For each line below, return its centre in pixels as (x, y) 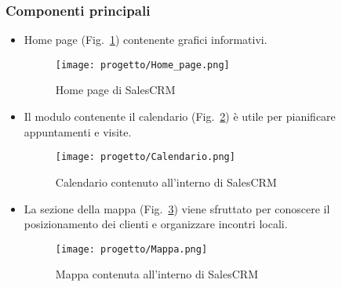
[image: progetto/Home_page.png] (142, 65)
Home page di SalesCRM (115, 90)
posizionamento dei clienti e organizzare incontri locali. (156, 224)
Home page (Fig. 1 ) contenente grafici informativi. (146, 40)
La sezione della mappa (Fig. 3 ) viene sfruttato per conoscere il (177, 208)
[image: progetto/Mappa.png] (131, 249)
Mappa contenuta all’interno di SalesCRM (156, 274)
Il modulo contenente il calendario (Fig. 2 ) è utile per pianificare (180, 116)
